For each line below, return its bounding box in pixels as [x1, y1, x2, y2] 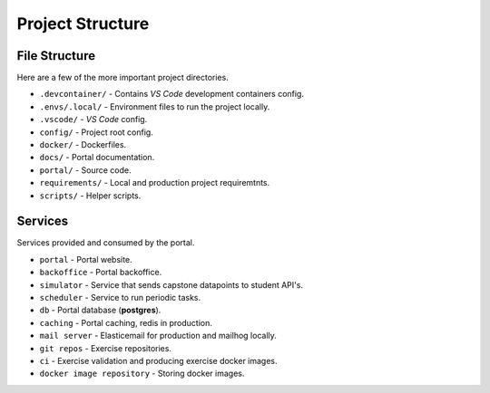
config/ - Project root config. [39, 127, 153, 138]
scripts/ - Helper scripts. [39, 190, 142, 201]
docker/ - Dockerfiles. [39, 139, 127, 150]
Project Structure [16, 14, 150, 34]
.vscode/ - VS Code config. [39, 114, 148, 125]
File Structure [16, 48, 95, 63]
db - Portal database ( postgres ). [39, 304, 162, 316]
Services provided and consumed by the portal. [16, 237, 195, 248]
